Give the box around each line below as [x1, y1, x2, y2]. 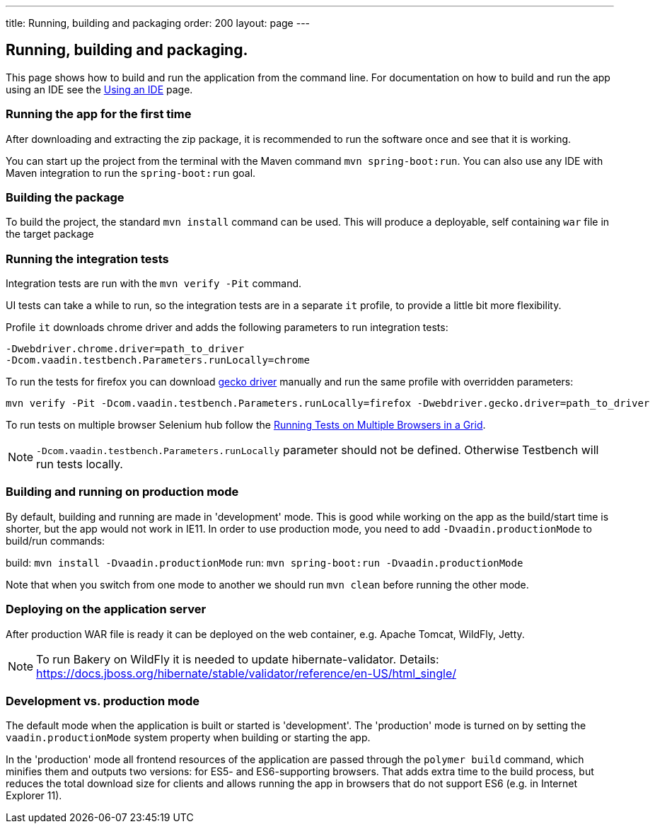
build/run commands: [6, 534, 105, 547]
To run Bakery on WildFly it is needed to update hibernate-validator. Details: [36, 651, 439, 666]
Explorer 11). [6, 789, 62, 802]
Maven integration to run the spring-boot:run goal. [6, 166, 256, 179]
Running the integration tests [6, 251, 169, 266]
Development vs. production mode [6, 693, 200, 708]
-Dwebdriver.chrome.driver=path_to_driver [6, 343, 245, 355]
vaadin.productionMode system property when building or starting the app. [6, 731, 371, 744]
